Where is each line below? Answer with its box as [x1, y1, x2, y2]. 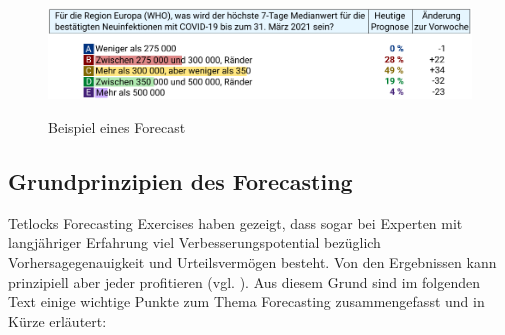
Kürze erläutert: [8, 310, 107, 331]
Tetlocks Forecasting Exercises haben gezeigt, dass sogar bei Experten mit [8, 212, 463, 233]
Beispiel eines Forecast [48, 117, 186, 137]
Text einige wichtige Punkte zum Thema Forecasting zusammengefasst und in [8, 291, 485, 312]
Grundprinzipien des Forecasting [8, 165, 353, 196]
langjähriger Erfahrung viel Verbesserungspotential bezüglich [8, 232, 381, 253]
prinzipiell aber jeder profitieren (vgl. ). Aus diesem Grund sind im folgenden [8, 271, 480, 292]
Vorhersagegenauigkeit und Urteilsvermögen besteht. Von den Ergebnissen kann [8, 251, 497, 272]
